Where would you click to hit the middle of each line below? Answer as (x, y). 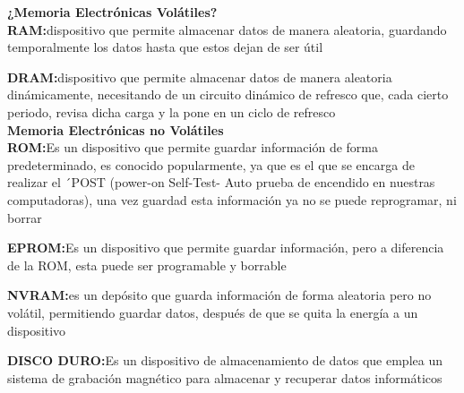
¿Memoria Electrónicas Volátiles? (112, 12)
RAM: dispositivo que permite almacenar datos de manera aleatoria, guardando (227, 29)
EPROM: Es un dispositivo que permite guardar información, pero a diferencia (226, 248)
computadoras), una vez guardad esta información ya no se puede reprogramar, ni (232, 199)
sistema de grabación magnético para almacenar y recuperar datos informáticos (225, 377)
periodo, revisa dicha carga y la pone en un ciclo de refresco (172, 111)
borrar (25, 217)
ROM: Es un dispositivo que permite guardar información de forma (193, 147)
